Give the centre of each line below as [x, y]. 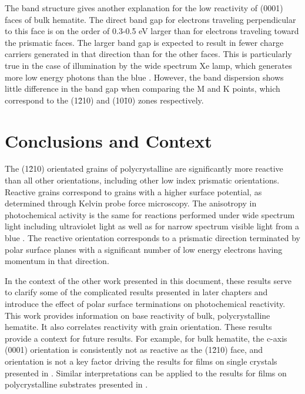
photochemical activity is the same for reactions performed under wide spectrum [150, 214]
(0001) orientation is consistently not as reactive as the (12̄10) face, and [134, 350]
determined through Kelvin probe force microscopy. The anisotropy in [131, 203]
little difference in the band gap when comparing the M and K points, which [143, 89]
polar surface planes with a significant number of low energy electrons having [144, 249]
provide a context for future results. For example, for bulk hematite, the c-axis [146, 338]
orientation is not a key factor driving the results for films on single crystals [141, 361]
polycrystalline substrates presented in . [76, 384]
